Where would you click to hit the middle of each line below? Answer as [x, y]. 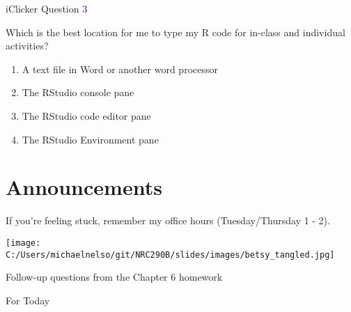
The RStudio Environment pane [90, 139]
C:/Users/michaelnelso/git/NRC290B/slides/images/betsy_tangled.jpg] [170, 255]
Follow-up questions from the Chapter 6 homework [114, 277]
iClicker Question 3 [47, 8]
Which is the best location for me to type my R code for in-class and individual [175, 32]
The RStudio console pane [78, 92]
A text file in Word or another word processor [120, 69]
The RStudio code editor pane [86, 115]
